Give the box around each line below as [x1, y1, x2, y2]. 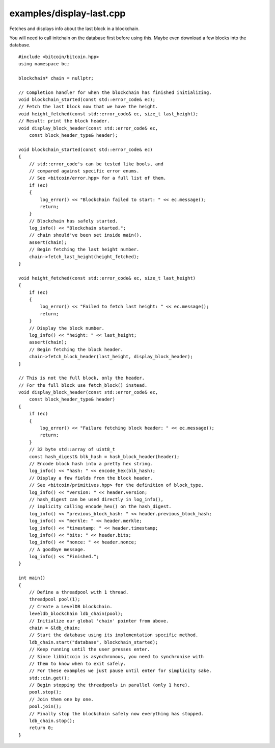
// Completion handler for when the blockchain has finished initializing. [18, 89, 212, 95]
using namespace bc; [18, 61, 70, 67]
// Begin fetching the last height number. [29, 246, 140, 253]
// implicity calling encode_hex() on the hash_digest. [29, 504, 172, 510]
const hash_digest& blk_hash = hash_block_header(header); [29, 454, 180, 459]
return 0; [29, 725, 53, 731]
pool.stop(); [29, 689, 62, 695]
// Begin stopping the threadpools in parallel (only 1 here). [29, 682, 190, 688]
